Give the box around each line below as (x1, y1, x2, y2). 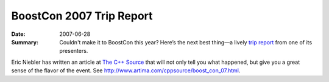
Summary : (11, 38, 39, 46)
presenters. (59, 47, 88, 55)
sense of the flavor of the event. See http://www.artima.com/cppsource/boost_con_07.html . (11, 67, 241, 74)
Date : (11, 30, 26, 38)
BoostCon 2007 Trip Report (11, 9, 153, 22)
